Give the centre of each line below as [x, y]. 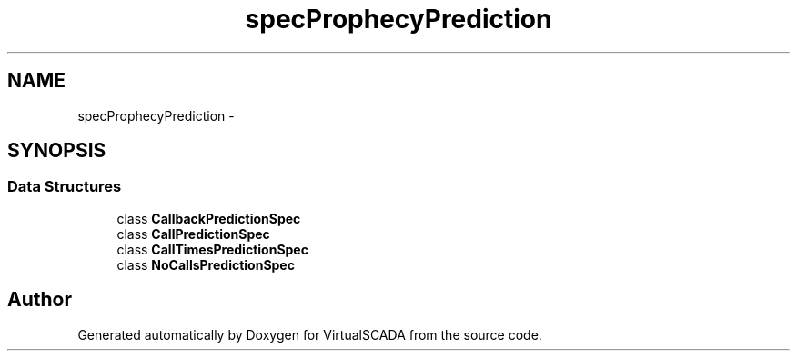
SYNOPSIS [57, 151]
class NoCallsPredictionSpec [206, 264]
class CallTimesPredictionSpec [212, 249]
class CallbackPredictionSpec [209, 218]
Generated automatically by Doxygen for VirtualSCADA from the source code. [310, 334]
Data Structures [65, 187]
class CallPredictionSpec [193, 234]
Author [40, 300]
